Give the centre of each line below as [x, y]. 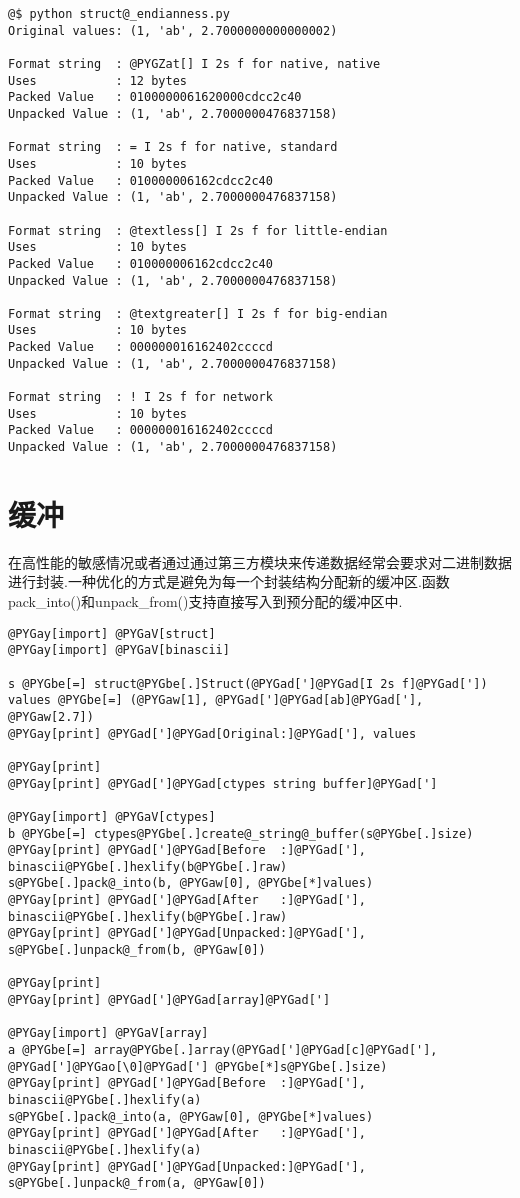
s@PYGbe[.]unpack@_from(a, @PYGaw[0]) [137, 1183]
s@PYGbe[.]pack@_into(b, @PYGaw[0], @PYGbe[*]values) [191, 883]
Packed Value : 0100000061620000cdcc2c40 [155, 97]
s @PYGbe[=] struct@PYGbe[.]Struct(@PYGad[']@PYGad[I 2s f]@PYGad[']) [248, 683]
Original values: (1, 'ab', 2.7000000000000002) [173, 30]
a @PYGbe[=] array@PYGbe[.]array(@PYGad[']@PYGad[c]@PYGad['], [223, 1050]
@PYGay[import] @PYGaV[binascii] [119, 650]
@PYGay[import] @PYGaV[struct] [112, 633]
